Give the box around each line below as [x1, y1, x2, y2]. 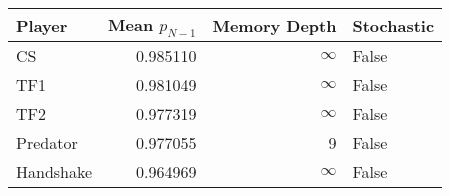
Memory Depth [212, 13, 337, 37]
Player [16, 13, 68, 37]
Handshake [16, 160, 93, 184]
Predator [16, 131, 78, 155]
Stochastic [352, 13, 435, 37]
